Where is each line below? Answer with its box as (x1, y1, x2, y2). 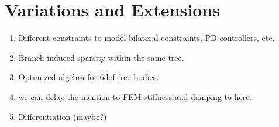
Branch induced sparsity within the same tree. (18, 51, 184, 63)
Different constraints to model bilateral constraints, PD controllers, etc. (18, 32, 275, 44)
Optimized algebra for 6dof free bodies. (18, 71, 159, 83)
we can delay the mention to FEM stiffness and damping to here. (18, 90, 252, 102)
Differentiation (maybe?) (18, 110, 107, 122)
